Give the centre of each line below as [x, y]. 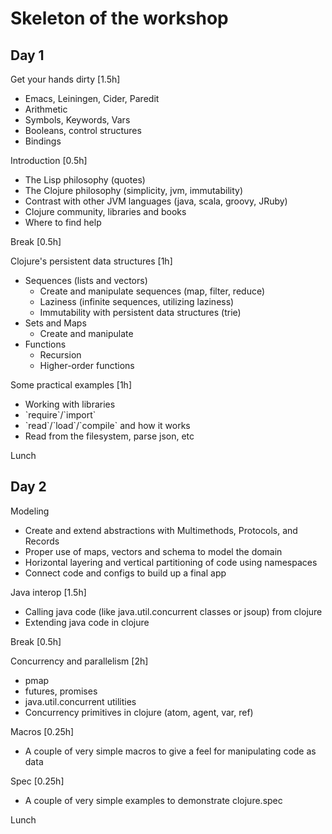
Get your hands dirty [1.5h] [65, 79]
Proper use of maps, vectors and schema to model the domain [153, 551]
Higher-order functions [87, 365]
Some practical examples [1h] [71, 385]
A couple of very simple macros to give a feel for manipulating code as [170, 751]
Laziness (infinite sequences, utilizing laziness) [137, 301]
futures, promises [61, 691]
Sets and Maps [55, 323]
